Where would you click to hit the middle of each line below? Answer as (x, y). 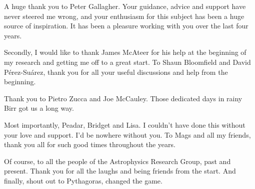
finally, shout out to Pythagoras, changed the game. (83, 180)
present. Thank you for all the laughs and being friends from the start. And (120, 171)
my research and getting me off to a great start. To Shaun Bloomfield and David (127, 62)
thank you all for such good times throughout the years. (90, 144)
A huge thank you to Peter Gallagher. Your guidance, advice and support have (125, 6)
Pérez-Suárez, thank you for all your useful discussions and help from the (116, 72)
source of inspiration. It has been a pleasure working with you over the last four (126, 26)
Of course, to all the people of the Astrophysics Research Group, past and (117, 161)
